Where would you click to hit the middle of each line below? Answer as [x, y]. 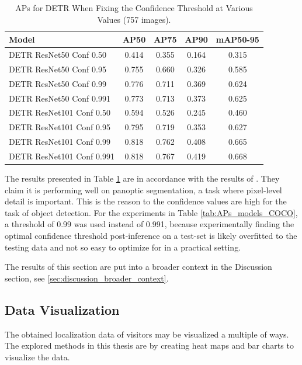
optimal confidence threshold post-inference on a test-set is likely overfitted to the [151, 235]
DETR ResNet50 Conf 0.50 [58, 55]
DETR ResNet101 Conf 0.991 [62, 156]
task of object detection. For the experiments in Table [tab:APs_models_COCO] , [151, 212]
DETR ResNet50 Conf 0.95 [58, 69]
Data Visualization [62, 309]
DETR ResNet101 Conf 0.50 [60, 112]
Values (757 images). [134, 19]
